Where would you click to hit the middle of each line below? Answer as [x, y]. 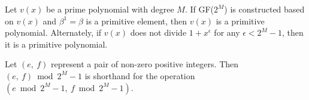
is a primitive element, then [137, 21]
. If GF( [199, 9]
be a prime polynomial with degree [110, 9]
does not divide [158, 32]
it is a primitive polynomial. [56, 44]
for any [227, 32]
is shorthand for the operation [140, 75]
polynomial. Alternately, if [53, 32]
